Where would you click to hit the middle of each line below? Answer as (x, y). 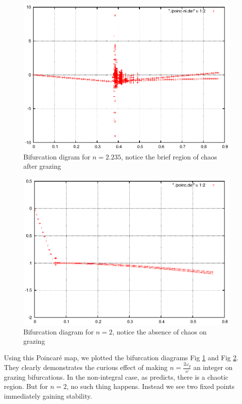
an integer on (213, 367)
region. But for (26, 386)
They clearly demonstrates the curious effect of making (86, 367)
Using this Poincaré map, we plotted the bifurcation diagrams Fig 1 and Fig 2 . (121, 357)
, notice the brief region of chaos (169, 156)
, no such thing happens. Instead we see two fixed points (151, 386)
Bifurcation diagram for (59, 331)
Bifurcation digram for (57, 156)
